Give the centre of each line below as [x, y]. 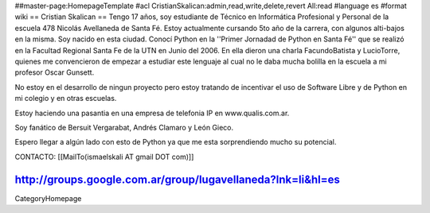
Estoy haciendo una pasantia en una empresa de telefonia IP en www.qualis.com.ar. [152, 113]
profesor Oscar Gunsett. [55, 72]
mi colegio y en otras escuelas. [66, 99]
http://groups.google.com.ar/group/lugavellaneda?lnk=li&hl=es [177, 179]
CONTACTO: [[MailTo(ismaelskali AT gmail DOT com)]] [104, 157]
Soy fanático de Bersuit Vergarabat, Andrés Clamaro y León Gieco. [124, 127]
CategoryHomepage [48, 198]
